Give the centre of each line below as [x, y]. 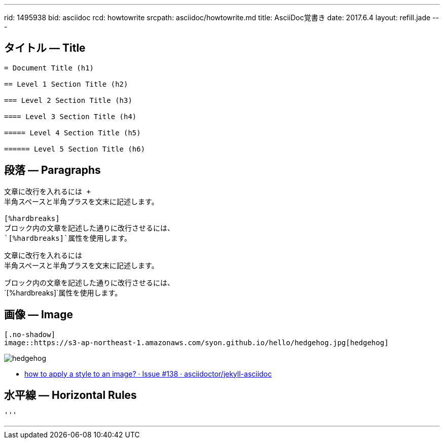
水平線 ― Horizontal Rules [70, 395]
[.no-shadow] [30, 334]
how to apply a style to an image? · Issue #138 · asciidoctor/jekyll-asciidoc [148, 374]
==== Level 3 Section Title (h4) [70, 116]
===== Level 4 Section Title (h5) [72, 133]
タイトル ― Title [45, 48]
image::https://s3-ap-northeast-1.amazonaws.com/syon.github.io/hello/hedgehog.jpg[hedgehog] [196, 342]
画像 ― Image [39, 315]
